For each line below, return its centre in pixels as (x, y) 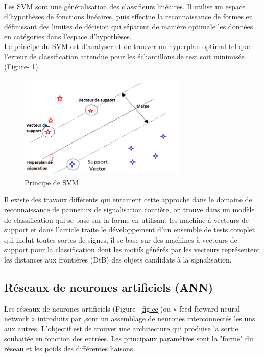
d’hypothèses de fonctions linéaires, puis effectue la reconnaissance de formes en (129, 16)
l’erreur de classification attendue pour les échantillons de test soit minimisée (124, 56)
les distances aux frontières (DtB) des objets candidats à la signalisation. (118, 259)
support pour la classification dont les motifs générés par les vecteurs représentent (132, 249)
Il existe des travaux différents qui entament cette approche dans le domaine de (128, 199)
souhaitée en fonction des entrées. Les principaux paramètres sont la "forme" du (129, 338)
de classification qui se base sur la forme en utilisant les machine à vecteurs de (126, 219)
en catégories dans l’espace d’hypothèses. (68, 36)
